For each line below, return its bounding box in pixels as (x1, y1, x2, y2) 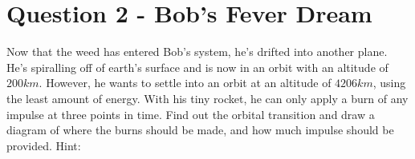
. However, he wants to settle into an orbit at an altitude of (39, 74, 332, 91)
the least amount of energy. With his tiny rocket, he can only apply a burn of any (6, 89, 409, 106)
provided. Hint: (6, 137, 81, 153)
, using (372, 74, 406, 91)
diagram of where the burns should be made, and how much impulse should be (6, 121, 394, 138)
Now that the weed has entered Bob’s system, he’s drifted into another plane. (6, 43, 388, 60)
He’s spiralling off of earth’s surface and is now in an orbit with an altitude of (6, 58, 389, 75)
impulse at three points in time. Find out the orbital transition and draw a (6, 105, 375, 122)
